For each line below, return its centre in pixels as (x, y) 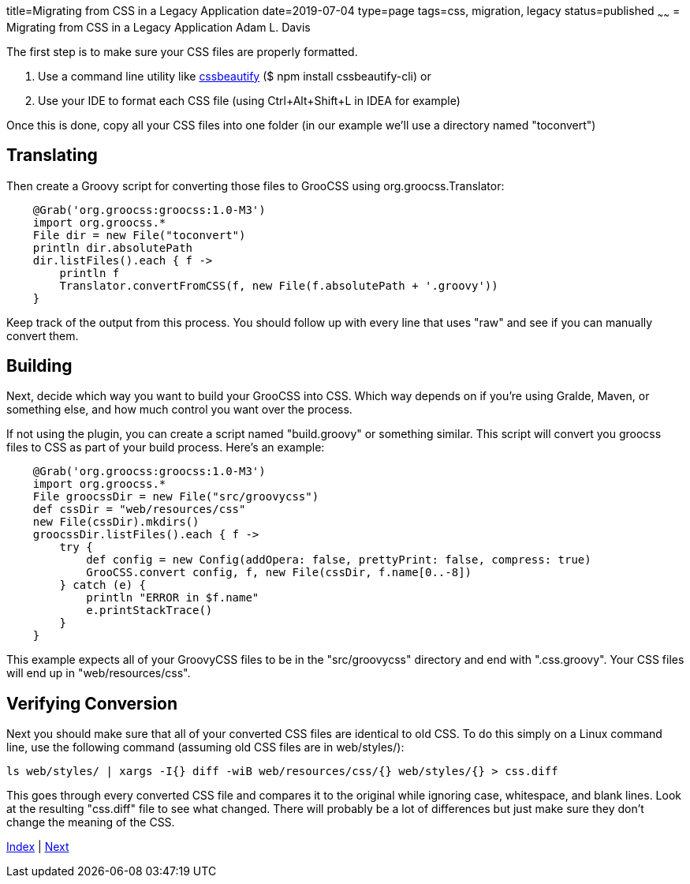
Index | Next (38, 847)
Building (39, 366)
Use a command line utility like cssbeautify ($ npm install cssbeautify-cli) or (235, 76)
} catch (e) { (103, 585)
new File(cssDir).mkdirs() (116, 522)
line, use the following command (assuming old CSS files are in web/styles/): (205, 747)
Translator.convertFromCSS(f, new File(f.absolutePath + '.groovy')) (279, 285)
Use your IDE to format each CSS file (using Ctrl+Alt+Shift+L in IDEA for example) (249, 100)
